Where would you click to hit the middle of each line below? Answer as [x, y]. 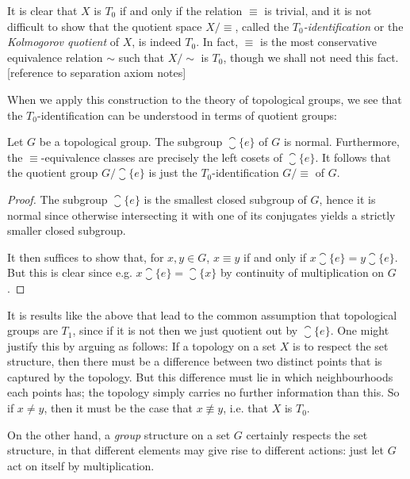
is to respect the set [341, 345]
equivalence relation [55, 57]
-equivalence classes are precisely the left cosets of [161, 157]
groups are [33, 330]
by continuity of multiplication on [302, 272]
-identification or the [353, 26]
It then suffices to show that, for [86, 257]
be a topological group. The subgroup [131, 142]
